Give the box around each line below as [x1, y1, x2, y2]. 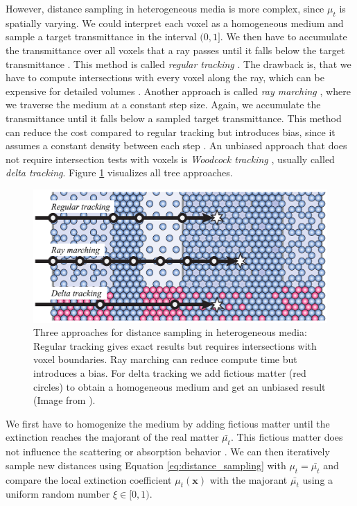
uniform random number [6, 487, 110, 501]
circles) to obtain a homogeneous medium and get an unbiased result [33, 379, 326, 394]
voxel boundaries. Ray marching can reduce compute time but [33, 352, 297, 366]
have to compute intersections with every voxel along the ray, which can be [6, 70, 324, 85]
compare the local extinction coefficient [6, 472, 172, 487]
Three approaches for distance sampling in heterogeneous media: [33, 325, 307, 339]
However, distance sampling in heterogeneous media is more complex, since [6, 1, 324, 15]
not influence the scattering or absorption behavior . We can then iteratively [6, 444, 330, 459]
